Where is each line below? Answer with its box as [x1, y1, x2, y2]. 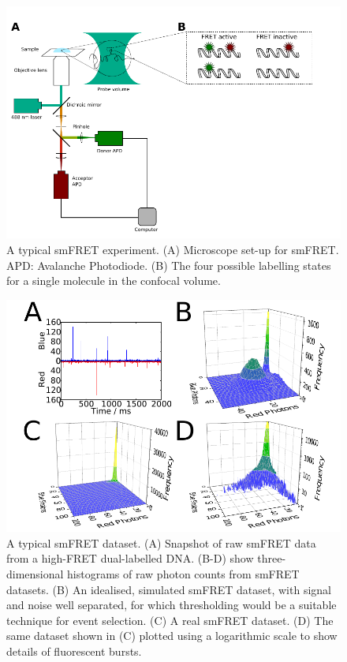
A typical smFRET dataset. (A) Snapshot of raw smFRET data [6, 534, 316, 551]
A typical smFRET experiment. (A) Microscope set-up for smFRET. [6, 241, 339, 258]
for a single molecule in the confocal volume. [6, 272, 221, 289]
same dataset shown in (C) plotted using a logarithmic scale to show [6, 627, 338, 644]
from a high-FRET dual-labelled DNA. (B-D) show [6, 550, 254, 567]
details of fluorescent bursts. [6, 642, 142, 659]
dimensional [6, 566, 64, 582]
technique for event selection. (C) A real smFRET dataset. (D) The [6, 612, 334, 628]
